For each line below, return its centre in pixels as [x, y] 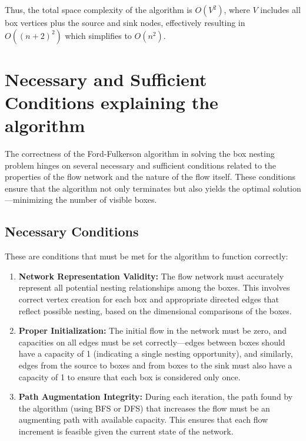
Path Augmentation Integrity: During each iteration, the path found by [156, 396]
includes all [280, 9]
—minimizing [29, 200]
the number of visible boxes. [106, 200]
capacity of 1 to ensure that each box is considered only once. [129, 376]
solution [287, 188]
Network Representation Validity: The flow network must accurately [151, 276]
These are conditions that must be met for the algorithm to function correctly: [147, 256]
